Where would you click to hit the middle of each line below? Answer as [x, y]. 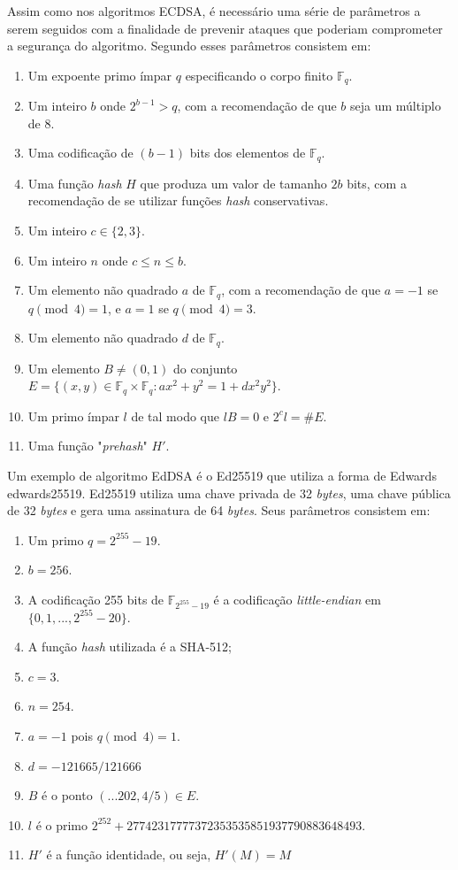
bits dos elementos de [248, 153]
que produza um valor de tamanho [233, 183]
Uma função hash [75, 183]
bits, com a [377, 183]
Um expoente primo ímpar [100, 75]
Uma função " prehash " [88, 446]
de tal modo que [176, 416]
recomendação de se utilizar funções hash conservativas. [178, 200]
